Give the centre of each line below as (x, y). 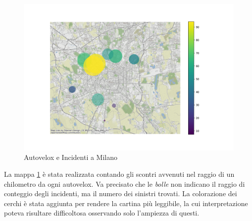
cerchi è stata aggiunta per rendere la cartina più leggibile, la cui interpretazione (126, 203)
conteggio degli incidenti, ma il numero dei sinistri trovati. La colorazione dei (121, 193)
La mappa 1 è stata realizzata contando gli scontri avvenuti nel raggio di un (119, 174)
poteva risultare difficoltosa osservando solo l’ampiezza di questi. (102, 213)
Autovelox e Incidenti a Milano (71, 157)
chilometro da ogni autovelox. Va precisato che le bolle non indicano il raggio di (125, 184)
